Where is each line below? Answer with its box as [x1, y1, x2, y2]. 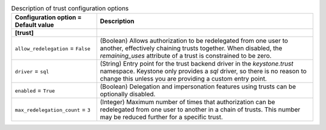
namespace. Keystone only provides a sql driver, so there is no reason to [100, 67, 307, 75]
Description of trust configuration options [11, 4, 129, 13]
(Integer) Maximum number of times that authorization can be [100, 98, 275, 107]
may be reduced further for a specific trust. [100, 113, 223, 122]
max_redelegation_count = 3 [14, 105, 91, 114]
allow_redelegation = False [14, 44, 91, 52]
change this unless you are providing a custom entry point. [100, 75, 267, 83]
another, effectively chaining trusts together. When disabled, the [100, 44, 283, 52]
